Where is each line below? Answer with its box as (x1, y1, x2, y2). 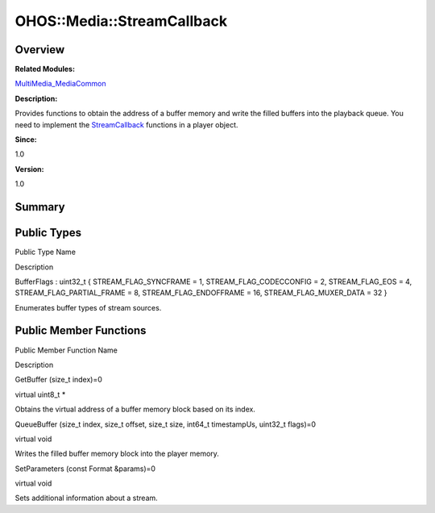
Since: (14, 135, 37, 144)
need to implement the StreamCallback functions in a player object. (14, 119, 238, 129)
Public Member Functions (14, 323, 147, 338)
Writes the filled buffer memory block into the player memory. (14, 448, 219, 459)
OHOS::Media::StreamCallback (14, 12, 228, 30)
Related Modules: (14, 65, 76, 74)
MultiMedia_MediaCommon (14, 79, 106, 89)
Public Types (14, 226, 82, 240)
